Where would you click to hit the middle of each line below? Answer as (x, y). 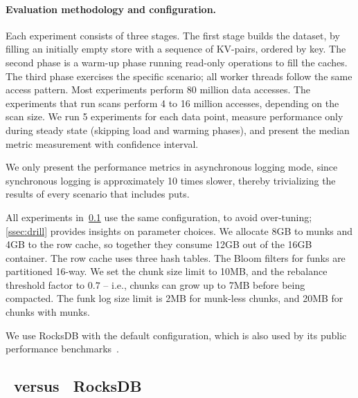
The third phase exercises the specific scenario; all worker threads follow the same (179, 76)
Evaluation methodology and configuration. (111, 9)
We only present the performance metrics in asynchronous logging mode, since (172, 167)
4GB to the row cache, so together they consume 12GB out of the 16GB (159, 244)
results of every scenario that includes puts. (98, 194)
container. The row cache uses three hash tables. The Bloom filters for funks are (176, 257)
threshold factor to (45, 284)
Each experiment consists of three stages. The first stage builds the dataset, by (173, 35)
